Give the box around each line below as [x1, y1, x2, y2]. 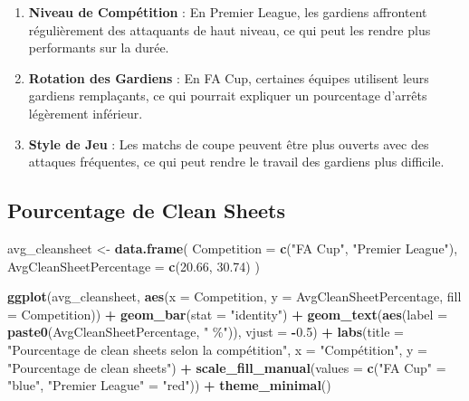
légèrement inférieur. [28, 103, 143, 122]
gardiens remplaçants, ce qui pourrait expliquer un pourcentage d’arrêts [28, 86, 427, 105]
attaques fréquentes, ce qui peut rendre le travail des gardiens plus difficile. [28, 152, 445, 171]
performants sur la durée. [28, 38, 169, 57]
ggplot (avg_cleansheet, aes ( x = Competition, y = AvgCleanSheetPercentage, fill [7, 287, 462, 306]
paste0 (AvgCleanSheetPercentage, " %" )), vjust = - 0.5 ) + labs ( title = [7, 322, 404, 341]
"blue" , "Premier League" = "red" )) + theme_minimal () [7, 376, 331, 395]
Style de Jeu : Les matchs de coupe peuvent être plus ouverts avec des [28, 134, 429, 153]
